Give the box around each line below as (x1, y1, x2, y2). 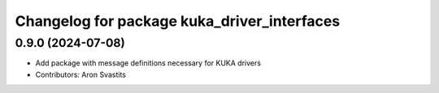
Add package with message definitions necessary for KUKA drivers (35, 58, 262, 68)
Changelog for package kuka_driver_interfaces (15, 12, 341, 30)
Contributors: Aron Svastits (35, 70, 126, 79)
